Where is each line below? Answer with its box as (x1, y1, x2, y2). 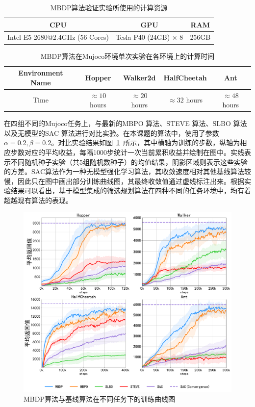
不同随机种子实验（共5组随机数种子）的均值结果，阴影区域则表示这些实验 (10, 156, 248, 167)
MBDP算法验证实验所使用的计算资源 (50, 2, 168, 12)
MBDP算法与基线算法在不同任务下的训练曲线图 (24, 393, 175, 404)
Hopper (85, 72, 111, 82)
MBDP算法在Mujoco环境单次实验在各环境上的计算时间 (40, 51, 215, 61)
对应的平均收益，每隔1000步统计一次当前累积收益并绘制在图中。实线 (24, 147, 244, 157)
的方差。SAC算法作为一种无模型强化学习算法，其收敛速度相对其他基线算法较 (4, 166, 251, 177)
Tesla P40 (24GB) (115, 32, 170, 42)
